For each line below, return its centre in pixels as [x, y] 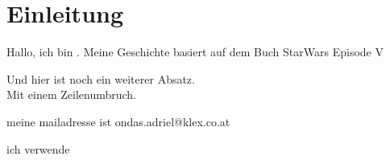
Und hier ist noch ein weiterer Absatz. [101, 78]
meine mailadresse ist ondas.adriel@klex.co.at [118, 121]
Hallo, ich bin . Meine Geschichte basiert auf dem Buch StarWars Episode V [195, 52]
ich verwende [38, 148]
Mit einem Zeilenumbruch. [72, 94]
